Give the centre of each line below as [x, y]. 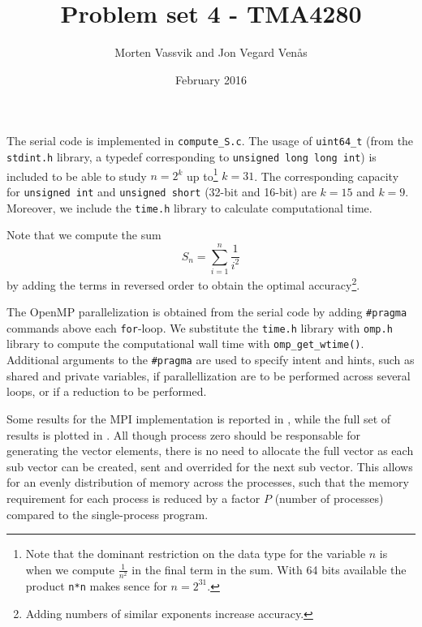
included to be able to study [77, 176]
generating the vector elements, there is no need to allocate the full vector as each [210, 451]
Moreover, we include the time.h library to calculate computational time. [189, 207]
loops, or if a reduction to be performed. [107, 391]
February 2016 [211, 79]
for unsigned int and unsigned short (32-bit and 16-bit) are [161, 191]
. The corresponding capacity [327, 176]
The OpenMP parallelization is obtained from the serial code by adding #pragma [207, 312]
